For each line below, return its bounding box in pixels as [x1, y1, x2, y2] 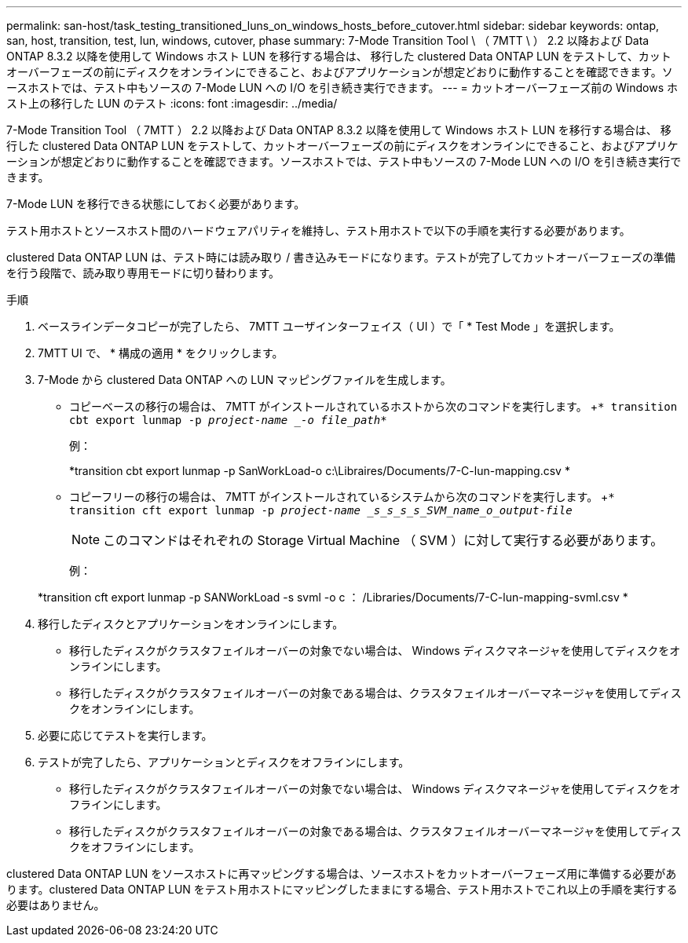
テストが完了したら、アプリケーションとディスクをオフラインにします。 [38, 755, 410, 769]
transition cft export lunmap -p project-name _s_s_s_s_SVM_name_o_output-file [69, 504, 573, 517]
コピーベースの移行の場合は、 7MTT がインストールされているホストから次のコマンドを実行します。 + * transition [69, 400, 678, 413]
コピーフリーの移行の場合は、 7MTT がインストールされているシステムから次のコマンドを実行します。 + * [69, 490, 615, 503]
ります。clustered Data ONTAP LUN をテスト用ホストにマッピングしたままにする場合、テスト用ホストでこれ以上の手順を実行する [6, 883, 678, 896]
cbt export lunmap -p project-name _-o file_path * [69, 414, 387, 426]
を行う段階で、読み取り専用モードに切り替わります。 [6, 266, 280, 280]
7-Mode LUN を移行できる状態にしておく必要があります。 [6, 197, 306, 210]
